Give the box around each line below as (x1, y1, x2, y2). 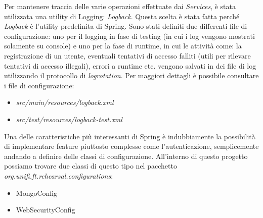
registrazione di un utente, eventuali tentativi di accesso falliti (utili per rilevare (4, 50, 251, 61)
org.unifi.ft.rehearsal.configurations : (4, 170, 113, 181)
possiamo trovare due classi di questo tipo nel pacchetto (4, 160, 177, 171)
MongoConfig (16, 187, 58, 198)
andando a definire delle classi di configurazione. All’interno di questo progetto (4, 150, 248, 161)
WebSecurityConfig (16, 204, 75, 215)
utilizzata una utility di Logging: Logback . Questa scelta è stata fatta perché (4, 11, 240, 21)
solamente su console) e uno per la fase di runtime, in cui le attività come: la (4, 40, 242, 51)
